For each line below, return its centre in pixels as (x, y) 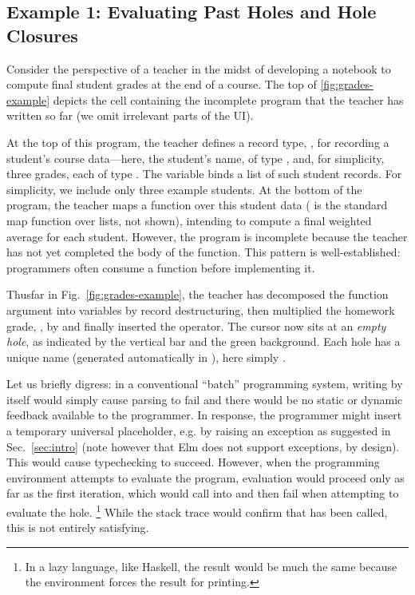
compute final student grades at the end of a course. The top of (162, 84)
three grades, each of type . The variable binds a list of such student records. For (204, 174)
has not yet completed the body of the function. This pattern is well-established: (204, 252)
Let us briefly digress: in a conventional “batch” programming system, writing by (205, 384)
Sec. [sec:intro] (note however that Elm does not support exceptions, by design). (203, 446)
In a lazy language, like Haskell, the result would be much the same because (211, 566)
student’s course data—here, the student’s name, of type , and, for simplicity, (196, 158)
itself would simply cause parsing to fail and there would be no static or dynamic (205, 399)
